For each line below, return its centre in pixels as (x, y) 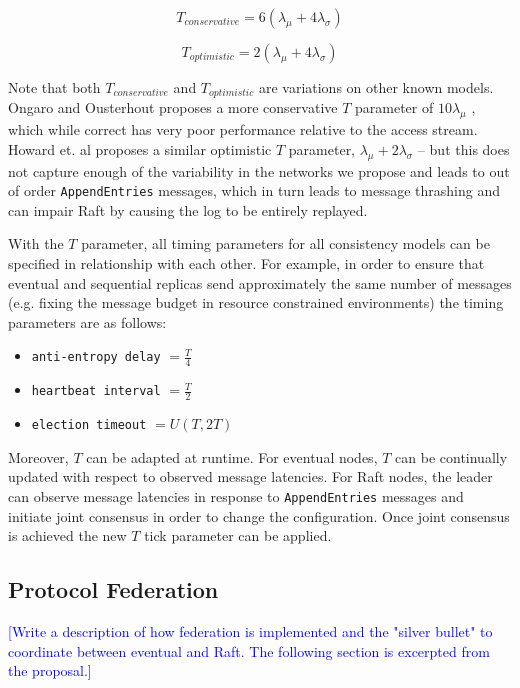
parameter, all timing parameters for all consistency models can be (285, 243)
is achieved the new (67, 535)
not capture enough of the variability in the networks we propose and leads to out (259, 170)
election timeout (89, 425)
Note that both (54, 87)
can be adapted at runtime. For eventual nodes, (232, 456)
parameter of (394, 107)
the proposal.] (50, 670)
